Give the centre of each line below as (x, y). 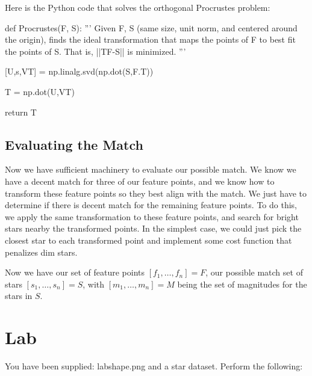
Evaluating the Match (74, 144)
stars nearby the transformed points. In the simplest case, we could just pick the (153, 228)
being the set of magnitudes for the (242, 284)
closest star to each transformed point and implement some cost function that (148, 240)
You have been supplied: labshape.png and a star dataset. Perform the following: (154, 366)
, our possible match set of (254, 272)
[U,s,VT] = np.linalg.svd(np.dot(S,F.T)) (79, 71)
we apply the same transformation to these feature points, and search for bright (152, 216)
